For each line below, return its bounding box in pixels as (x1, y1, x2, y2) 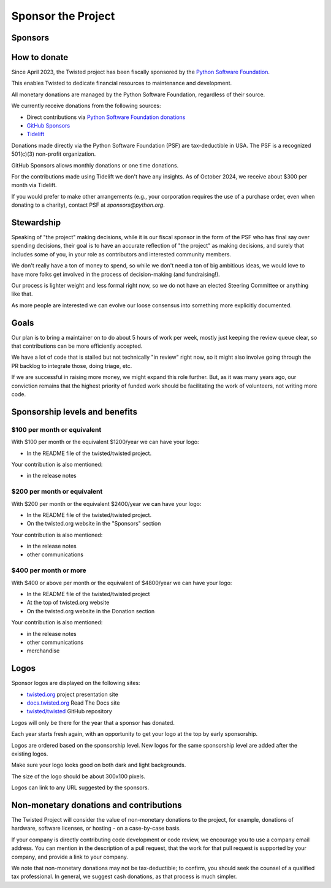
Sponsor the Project (11, 9, 115, 23)
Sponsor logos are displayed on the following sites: (11, 679, 140, 687)
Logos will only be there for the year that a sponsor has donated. (11, 719, 175, 726)
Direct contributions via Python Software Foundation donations (26, 113, 186, 121)
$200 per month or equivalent (11, 488, 103, 496)
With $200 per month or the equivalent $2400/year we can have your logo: (11, 500, 202, 507)
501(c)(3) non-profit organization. (11, 150, 96, 158)
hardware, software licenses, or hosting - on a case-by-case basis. (11, 825, 181, 832)
